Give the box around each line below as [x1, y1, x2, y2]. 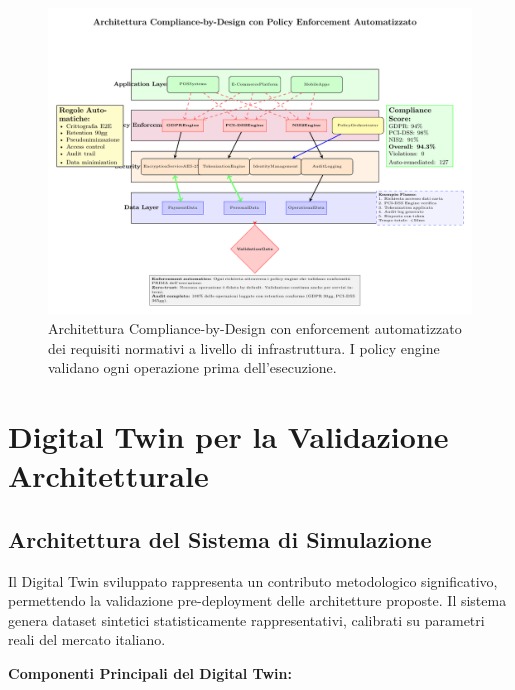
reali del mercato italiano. [8, 629, 166, 650]
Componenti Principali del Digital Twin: [8, 662, 292, 683]
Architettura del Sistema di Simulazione [8, 523, 432, 554]
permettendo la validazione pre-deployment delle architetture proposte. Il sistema [8, 590, 507, 611]
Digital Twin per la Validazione [8, 415, 449, 456]
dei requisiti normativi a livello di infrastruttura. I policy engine [48, 337, 440, 358]
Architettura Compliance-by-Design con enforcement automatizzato [48, 318, 462, 338]
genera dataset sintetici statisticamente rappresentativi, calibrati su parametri [8, 609, 485, 630]
